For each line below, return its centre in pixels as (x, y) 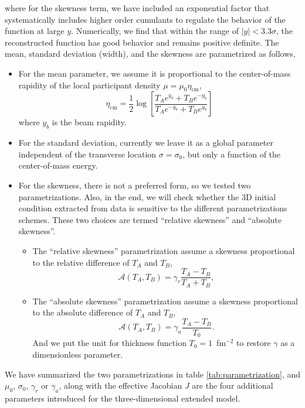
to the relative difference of (81, 262)
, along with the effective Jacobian (121, 385)
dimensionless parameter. (78, 354)
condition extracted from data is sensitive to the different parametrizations (153, 208)
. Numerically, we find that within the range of (155, 31)
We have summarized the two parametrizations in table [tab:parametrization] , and (152, 374)
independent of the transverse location (87, 154)
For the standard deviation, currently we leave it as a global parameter (146, 143)
